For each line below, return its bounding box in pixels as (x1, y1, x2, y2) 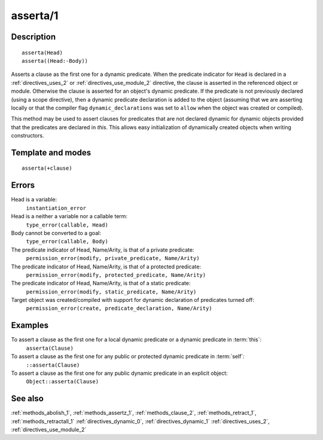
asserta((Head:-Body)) (22, 57, 89, 64)
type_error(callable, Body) (26, 238, 109, 245)
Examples (11, 320, 49, 331)
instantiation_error (26, 204, 87, 212)
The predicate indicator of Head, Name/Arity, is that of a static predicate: (11, 280, 191, 287)
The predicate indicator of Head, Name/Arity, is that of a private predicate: (11, 246, 194, 253)
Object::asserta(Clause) (26, 378, 99, 385)
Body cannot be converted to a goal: (11, 229, 101, 236)
